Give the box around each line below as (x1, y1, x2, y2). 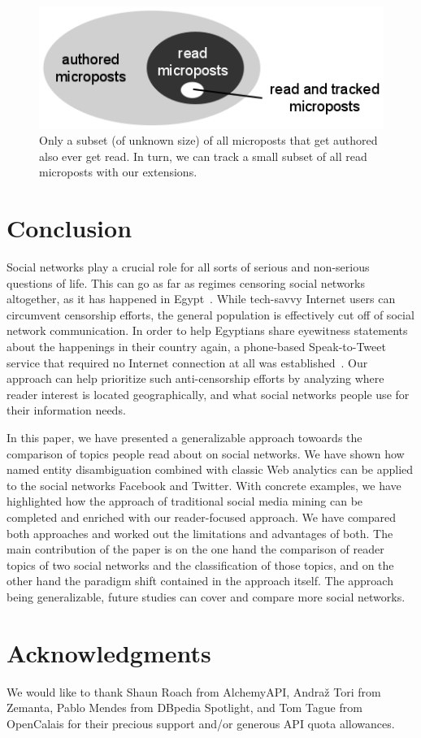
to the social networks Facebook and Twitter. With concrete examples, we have (7, 476, 401, 493)
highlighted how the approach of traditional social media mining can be (7, 493, 363, 510)
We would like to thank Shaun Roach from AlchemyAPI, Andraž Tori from (7, 683, 381, 700)
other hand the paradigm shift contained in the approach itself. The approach (7, 572, 393, 589)
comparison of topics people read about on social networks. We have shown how (7, 445, 405, 462)
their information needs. (7, 402, 126, 419)
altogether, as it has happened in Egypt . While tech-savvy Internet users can (7, 290, 396, 307)
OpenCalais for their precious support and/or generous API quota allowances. (7, 714, 395, 731)
